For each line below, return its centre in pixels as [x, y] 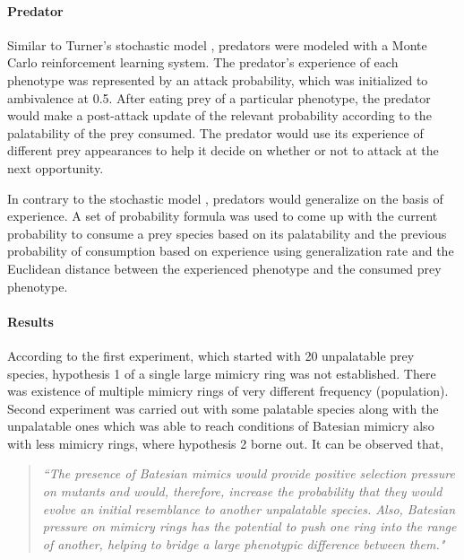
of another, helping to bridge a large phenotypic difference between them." [244, 543]
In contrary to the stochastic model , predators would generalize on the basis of [225, 198]
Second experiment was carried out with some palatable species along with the [223, 408]
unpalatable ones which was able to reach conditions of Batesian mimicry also [221, 426]
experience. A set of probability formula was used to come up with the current [223, 216]
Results [30, 321]
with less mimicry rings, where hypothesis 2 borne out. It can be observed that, [226, 443]
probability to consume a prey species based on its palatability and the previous [227, 233]
